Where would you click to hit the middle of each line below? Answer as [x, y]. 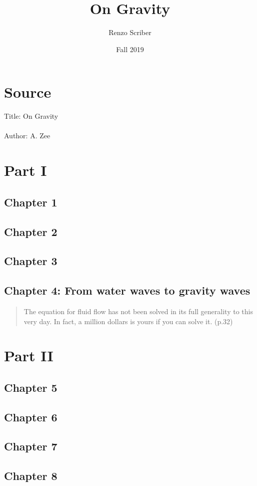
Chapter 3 [31, 261]
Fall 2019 [130, 49]
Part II [29, 355]
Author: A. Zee [27, 136]
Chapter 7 [31, 446]
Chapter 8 [31, 476]
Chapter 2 [31, 231]
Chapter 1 [31, 202]
